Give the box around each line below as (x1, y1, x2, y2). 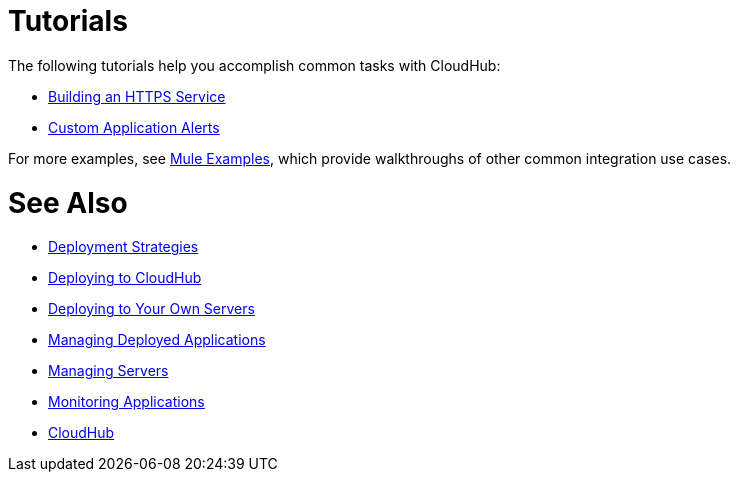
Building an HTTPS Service (48, 87, 226, 105)
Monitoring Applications (48, 393, 205, 411)
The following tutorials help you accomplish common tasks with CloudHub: (8, 56, 501, 74)
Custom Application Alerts (48, 118, 220, 136)
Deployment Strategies (48, 238, 199, 256)
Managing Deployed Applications (48, 331, 266, 349)
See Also (8, 185, 128, 220)
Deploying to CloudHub (48, 269, 202, 287)
